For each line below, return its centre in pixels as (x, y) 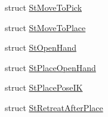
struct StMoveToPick (44, 7)
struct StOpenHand (41, 47)
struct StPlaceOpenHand (50, 67)
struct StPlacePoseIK (44, 87)
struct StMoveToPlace (45, 27)
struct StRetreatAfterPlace (54, 107)
